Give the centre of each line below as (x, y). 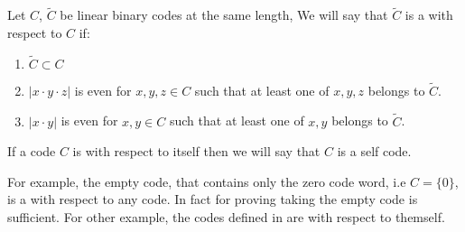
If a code (32, 151)
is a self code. (374, 151)
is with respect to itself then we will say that (196, 151)
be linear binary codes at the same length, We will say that (224, 15)
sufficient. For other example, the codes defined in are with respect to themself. (226, 217)
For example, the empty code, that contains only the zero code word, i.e (207, 181)
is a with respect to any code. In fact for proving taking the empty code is (213, 199)
